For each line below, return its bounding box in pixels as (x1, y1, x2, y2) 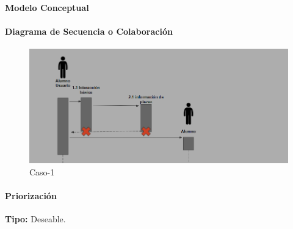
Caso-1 (29, 165, 55, 178)
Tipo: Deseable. (5, 213, 66, 225)
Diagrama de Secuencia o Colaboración (5, 24, 173, 37)
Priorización (5, 189, 57, 202)
